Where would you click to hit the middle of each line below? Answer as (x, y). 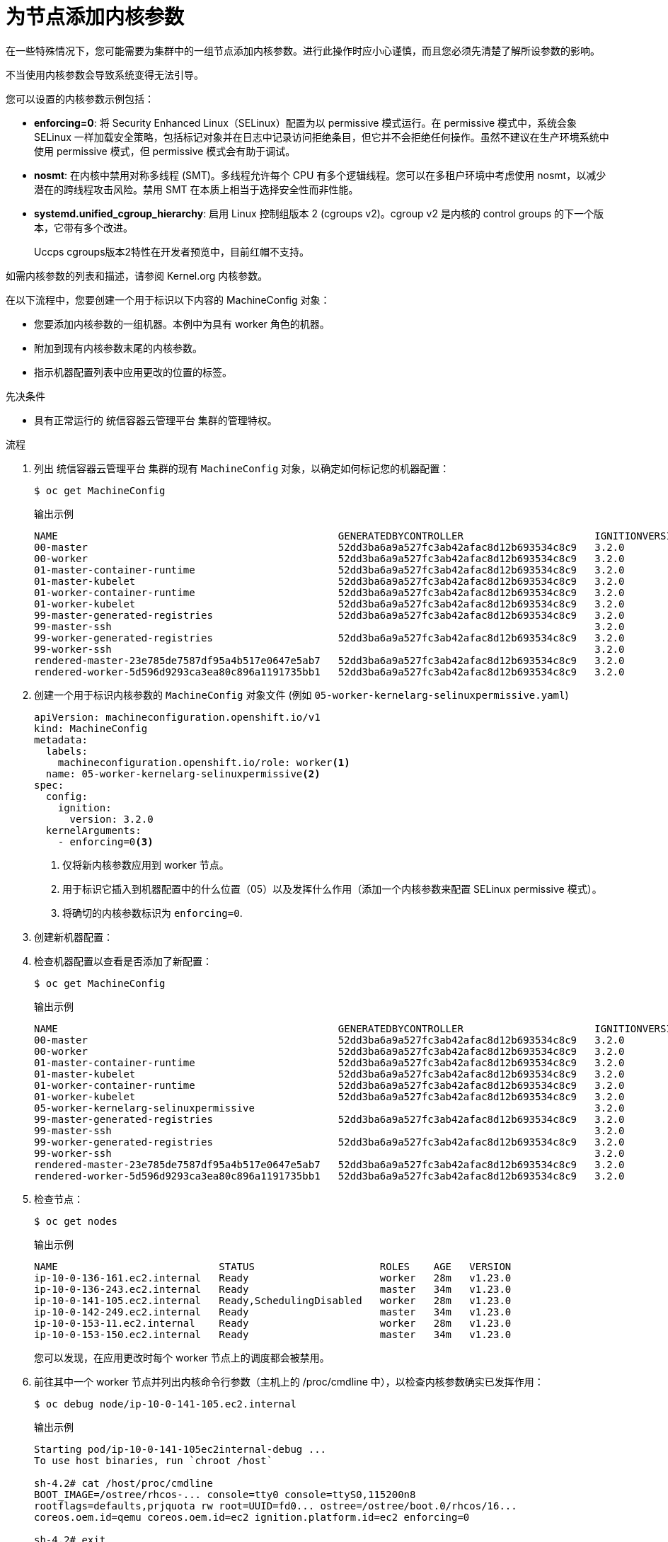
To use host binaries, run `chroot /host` (154, 1460)
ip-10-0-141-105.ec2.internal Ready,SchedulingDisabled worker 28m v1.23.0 (273, 1300)
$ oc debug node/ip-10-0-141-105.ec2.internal (165, 1404)
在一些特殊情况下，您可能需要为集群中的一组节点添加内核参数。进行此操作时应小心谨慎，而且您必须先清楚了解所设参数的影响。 (303, 50)
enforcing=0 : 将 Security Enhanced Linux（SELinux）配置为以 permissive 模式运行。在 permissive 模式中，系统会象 (306, 122)
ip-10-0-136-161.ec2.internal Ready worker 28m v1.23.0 (273, 1278)
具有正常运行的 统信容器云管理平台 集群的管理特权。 (156, 420)
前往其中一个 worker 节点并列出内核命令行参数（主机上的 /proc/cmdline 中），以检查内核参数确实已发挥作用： (289, 1381)
